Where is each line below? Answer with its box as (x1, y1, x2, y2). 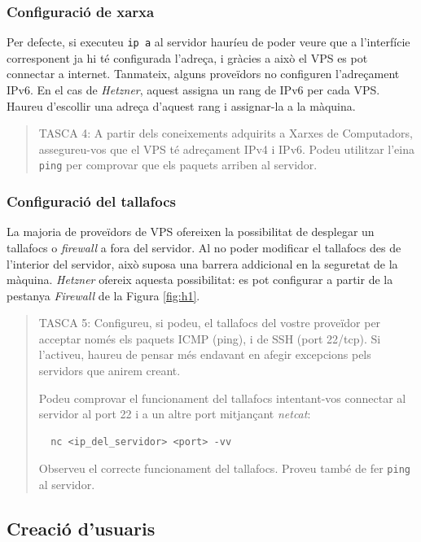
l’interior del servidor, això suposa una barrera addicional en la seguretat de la (7, 255, 398, 272)
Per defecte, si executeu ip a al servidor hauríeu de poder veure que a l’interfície (7, 33, 410, 50)
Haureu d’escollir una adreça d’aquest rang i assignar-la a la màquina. (7, 97, 356, 114)
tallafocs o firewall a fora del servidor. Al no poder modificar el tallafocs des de (7, 238, 401, 256)
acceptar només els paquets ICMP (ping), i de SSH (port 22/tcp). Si (38, 330, 381, 347)
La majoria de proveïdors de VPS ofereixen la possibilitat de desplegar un (7, 223, 375, 240)
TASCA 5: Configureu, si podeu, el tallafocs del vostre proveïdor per (38, 314, 381, 331)
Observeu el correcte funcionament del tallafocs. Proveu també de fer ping (38, 460, 410, 477)
